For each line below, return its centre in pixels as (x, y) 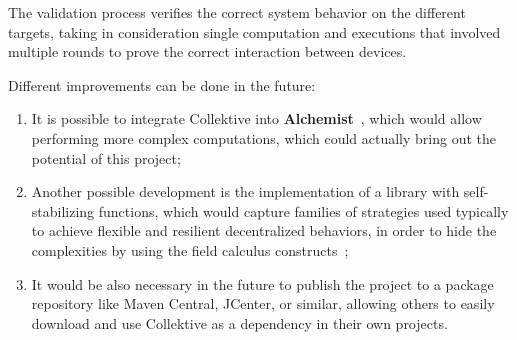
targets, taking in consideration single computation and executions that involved (254, 31)
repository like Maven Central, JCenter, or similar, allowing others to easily (263, 303)
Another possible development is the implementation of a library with (245, 191)
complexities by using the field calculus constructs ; (190, 249)
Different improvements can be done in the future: (162, 84)
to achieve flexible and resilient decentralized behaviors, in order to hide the (264, 230)
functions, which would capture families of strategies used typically (303, 210)
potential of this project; (106, 157)
